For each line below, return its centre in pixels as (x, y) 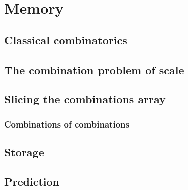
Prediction (32, 181)
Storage (24, 151)
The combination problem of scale (94, 69)
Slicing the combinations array (85, 99)
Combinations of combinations (67, 124)
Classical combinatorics (66, 40)
